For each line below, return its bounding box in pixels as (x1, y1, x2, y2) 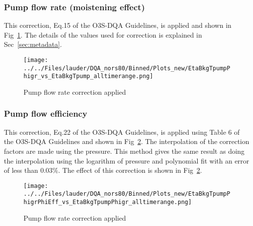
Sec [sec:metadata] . (4, 39, 62, 49)
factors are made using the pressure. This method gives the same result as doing (4, 145, 245, 156)
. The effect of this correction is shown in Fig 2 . (58, 165, 202, 175)
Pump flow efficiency (4, 107, 88, 120)
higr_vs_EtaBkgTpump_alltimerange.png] (23, 73, 153, 80)
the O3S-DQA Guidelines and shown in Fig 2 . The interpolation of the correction (4, 136, 250, 146)
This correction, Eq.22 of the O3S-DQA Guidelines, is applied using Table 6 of (4, 126, 240, 137)
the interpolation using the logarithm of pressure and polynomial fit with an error (4, 155, 250, 165)
